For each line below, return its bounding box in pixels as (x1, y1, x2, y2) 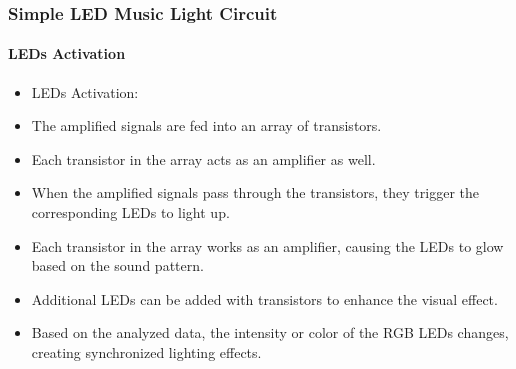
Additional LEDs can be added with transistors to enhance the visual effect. (31, 288, 498, 309)
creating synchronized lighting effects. (31, 341, 262, 362)
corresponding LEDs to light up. (31, 202, 230, 223)
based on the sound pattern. (31, 255, 204, 276)
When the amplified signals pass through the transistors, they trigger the (31, 182, 479, 203)
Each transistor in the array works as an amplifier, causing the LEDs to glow (31, 235, 504, 256)
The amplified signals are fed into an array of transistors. (31, 115, 382, 136)
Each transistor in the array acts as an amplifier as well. (31, 148, 376, 169)
